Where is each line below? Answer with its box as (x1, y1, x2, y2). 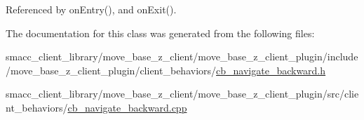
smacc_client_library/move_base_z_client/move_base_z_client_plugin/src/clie (6, 86, 359, 101)
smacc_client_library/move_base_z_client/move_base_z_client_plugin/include (6, 49, 358, 64)
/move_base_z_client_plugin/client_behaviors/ (6, 62, 217, 77)
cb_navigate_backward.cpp (67, 100, 187, 114)
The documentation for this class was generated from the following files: (6, 25, 315, 40)
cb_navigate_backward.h (216, 62, 326, 77)
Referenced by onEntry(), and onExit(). (6, 2, 177, 16)
